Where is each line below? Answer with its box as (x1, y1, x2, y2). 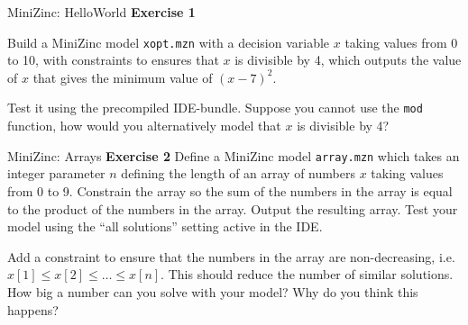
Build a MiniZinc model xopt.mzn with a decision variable (7, 32, 330, 51)
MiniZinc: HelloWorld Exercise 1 (7, 3, 196, 21)
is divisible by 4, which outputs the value (234, 50, 462, 69)
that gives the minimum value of (32, 68, 213, 86)
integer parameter (7, 164, 106, 183)
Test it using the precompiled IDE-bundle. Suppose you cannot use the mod (7, 98, 423, 117)
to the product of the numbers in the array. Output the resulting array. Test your (7, 199, 458, 218)
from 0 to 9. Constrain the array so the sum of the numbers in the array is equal (7, 181, 453, 200)
